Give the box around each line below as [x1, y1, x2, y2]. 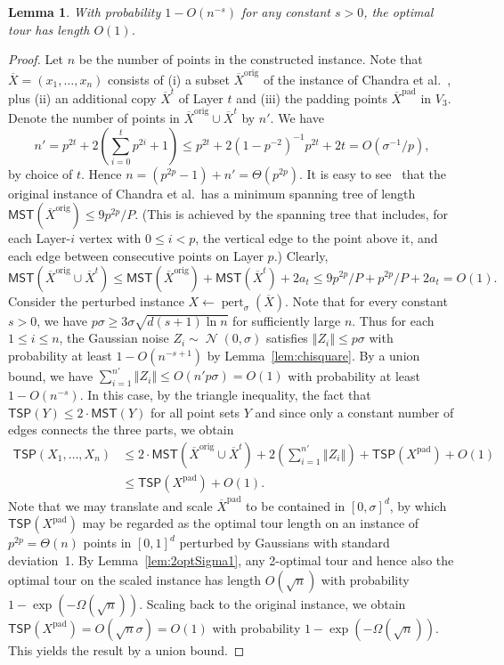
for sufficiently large [232, 311, 341, 329]
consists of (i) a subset [107, 69, 230, 88]
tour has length [8, 20, 90, 38]
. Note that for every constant [284, 291, 448, 310]
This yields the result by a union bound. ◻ [8, 640, 245, 659]
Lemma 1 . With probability [8, 3, 161, 20]
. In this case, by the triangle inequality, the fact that [79, 385, 371, 404]
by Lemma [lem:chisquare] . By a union [207, 345, 420, 364]
